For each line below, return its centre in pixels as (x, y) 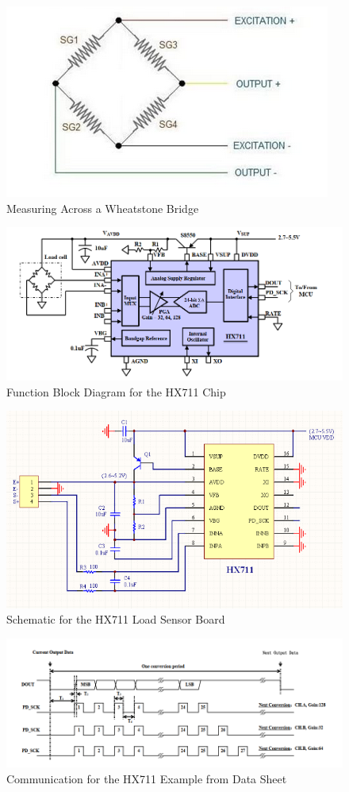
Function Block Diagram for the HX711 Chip (116, 391)
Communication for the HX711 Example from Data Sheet (147, 779)
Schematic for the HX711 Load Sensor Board (116, 619)
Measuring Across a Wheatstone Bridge (103, 208)
